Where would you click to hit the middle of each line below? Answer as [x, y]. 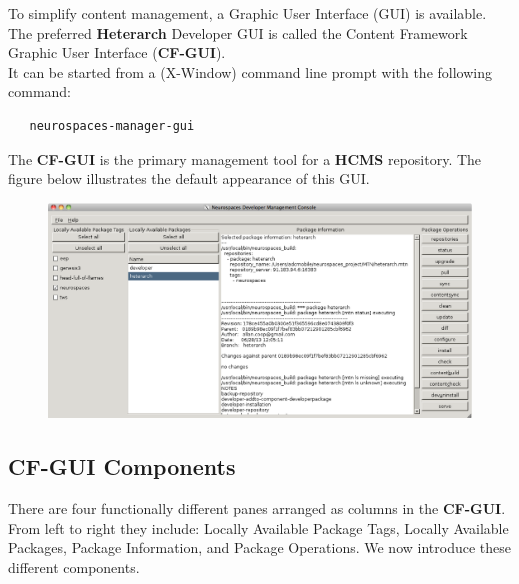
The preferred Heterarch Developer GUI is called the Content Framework [238, 32]
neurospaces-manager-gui [112, 125]
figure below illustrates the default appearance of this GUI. [189, 178]
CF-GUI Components [122, 466]
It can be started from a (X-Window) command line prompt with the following [250, 71]
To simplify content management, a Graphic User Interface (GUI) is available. [247, 13]
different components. [74, 567]
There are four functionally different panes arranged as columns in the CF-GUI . [257, 508]
